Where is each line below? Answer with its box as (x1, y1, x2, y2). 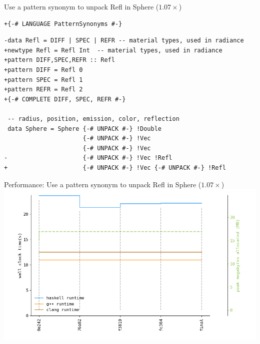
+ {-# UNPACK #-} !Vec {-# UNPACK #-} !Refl (4, 164, 226, 171)
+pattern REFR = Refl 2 (4, 86, 83, 93)
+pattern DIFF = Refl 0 (4, 66, 83, 73)
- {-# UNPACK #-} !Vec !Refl (4, 154, 172, 162)
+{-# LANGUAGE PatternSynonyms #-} (4, 20, 122, 27)
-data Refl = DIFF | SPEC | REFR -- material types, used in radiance (4, 37, 244, 44)
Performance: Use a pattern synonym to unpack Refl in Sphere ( (4, 179, 201, 189)
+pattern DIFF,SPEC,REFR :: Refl (4, 56, 115, 64)
